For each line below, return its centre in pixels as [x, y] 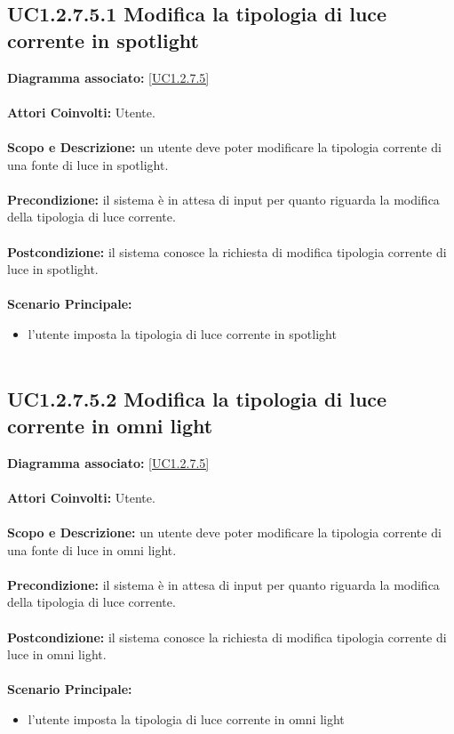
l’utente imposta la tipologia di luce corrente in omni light [186, 719]
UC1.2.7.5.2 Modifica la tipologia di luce [197, 399]
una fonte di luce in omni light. [92, 549]
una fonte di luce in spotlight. [88, 164]
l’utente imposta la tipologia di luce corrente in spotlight [182, 333]
